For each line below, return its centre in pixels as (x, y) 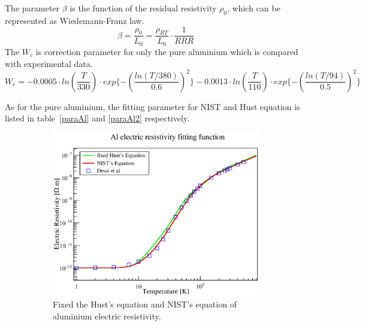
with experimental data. (49, 63)
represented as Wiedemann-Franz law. (75, 20)
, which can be (254, 8)
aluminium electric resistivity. (107, 316)
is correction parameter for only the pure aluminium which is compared (167, 51)
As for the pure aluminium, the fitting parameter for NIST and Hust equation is (153, 106)
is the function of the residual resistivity (143, 8)
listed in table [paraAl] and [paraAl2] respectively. (97, 118)
